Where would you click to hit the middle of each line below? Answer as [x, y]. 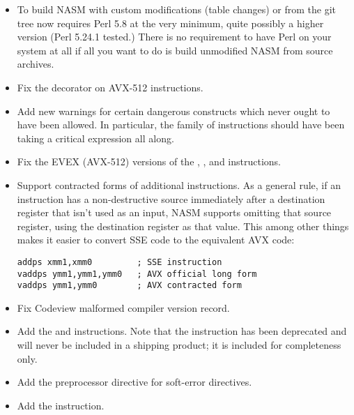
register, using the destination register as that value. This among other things [183, 226]
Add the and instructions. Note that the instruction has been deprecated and [182, 331]
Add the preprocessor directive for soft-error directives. [134, 382]
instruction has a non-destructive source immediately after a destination [171, 198]
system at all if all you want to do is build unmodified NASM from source [175, 50]
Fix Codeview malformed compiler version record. [123, 307]
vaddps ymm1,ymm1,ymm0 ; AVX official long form [137, 274]
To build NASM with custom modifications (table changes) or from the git [177, 9]
